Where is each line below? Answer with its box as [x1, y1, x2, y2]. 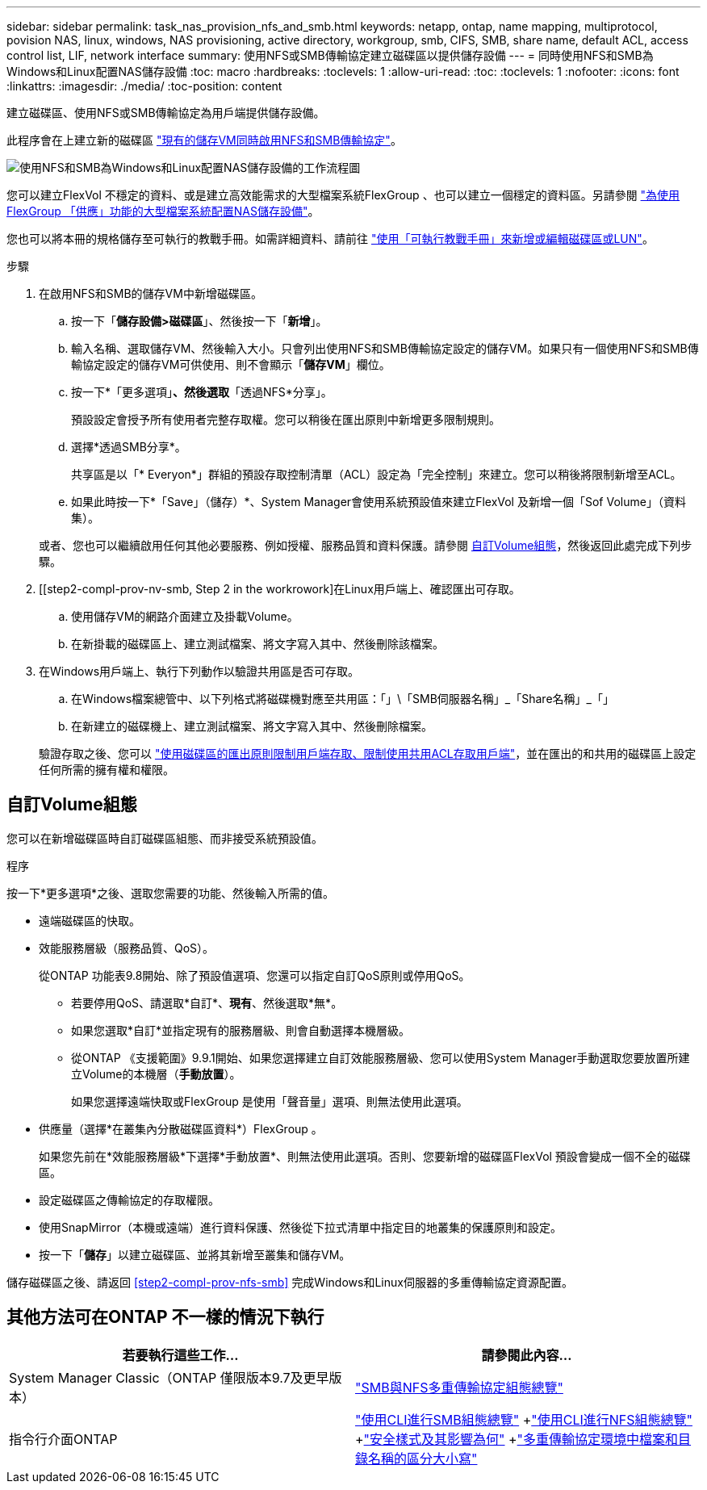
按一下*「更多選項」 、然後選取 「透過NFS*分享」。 [71, 385, 333, 399]
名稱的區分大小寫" [368, 1450, 478, 1467]
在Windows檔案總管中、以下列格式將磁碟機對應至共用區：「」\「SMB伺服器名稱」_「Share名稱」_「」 [71, 692, 614, 705]
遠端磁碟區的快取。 [39, 913, 140, 927]
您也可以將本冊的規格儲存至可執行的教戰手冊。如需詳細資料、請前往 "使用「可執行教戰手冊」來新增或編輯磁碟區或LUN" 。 [6, 232, 654, 245]
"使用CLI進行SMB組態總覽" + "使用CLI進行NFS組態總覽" [355, 1411, 692, 1428]
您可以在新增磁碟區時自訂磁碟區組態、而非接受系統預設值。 [6, 831, 323, 845]
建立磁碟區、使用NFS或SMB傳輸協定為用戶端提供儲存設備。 [6, 106, 325, 119]
